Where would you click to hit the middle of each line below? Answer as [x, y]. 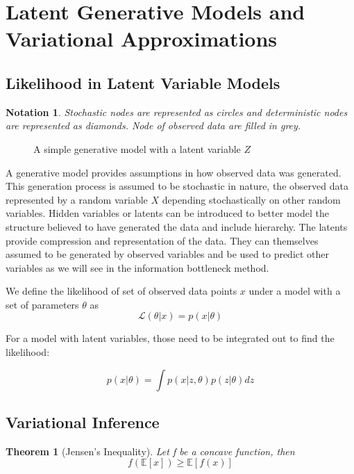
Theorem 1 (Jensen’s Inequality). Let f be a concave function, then [150, 451]
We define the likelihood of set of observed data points [121, 291]
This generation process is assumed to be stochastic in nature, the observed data [177, 186]
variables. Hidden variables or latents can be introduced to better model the [167, 213]
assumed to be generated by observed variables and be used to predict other [168, 254]
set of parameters [42, 304]
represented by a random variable [77, 199]
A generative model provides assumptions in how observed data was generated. [174, 172]
